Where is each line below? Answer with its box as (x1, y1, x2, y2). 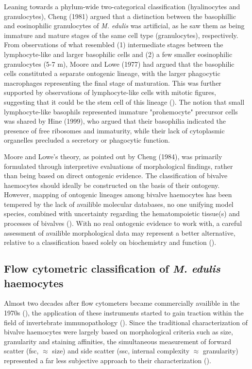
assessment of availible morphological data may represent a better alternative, (4, 227, 235, 238)
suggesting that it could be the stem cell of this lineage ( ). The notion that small (4, 96, 245, 107)
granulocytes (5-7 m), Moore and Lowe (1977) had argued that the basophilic (4, 58, 235, 69)
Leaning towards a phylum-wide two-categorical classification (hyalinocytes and (4, 1, 240, 11)
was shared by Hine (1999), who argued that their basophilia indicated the (4, 116, 226, 126)
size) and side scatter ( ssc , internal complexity (52, 346, 190, 356)
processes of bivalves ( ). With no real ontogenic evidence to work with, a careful (4, 218, 242, 228)
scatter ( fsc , (4, 346, 39, 356)
